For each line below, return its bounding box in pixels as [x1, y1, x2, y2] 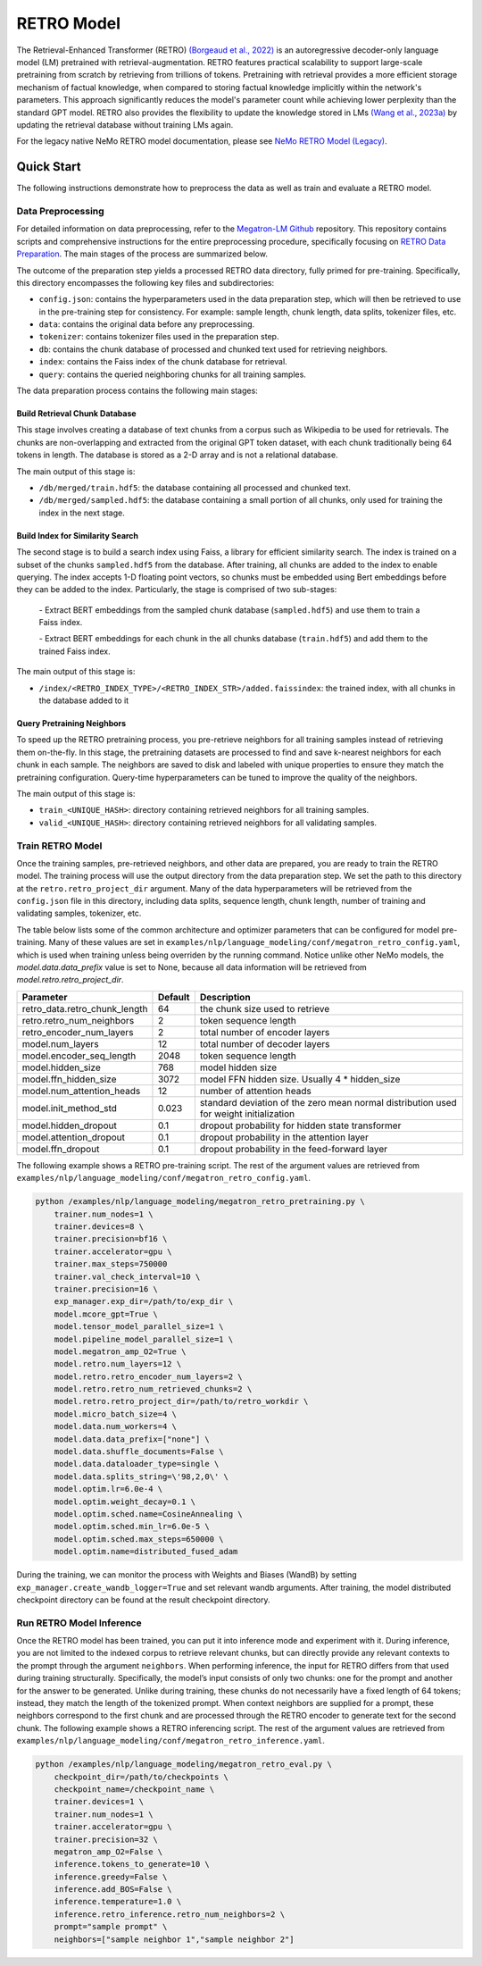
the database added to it [38, 695, 129, 706]
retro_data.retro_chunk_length [21, 1002, 148, 1015]
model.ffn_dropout [21, 1142, 100, 1155]
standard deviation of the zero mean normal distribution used [199, 1096, 457, 1108]
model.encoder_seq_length [21, 1050, 137, 1062]
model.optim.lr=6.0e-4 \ [54, 1484, 163, 1494]
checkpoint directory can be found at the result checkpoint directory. [16, 1594, 271, 1605]
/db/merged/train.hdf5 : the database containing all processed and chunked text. [38, 482, 352, 493]
